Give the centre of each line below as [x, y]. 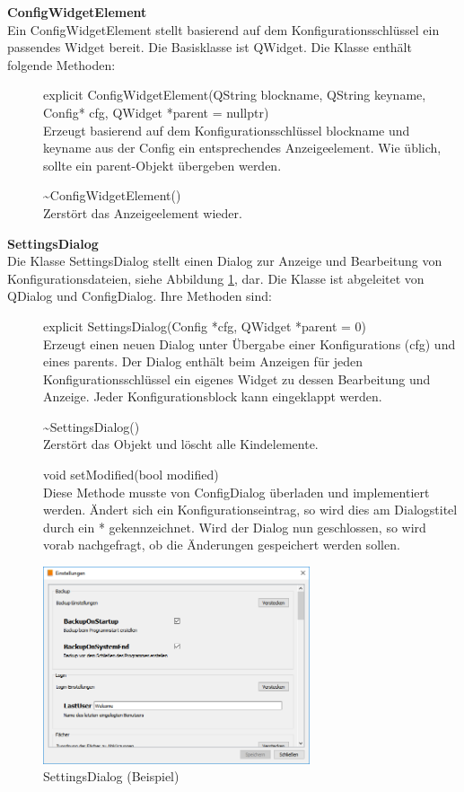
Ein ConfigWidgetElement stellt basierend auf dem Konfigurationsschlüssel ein [223, 29]
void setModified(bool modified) [131, 475]
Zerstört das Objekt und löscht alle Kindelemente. [181, 444]
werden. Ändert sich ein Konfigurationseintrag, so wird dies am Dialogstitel [250, 510]
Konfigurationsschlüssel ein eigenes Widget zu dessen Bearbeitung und [237, 378]
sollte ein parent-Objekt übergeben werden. [162, 165]
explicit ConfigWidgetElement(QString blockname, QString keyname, [235, 95]
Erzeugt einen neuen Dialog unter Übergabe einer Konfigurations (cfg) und [250, 343]
